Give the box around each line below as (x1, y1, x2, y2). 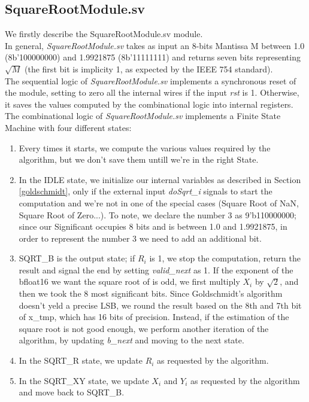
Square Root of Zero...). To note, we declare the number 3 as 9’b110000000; (19, 208, 296, 221)
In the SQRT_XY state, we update (19, 374, 149, 386)
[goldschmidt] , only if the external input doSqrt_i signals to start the (19, 185, 272, 197)
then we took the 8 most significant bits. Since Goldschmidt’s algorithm (19, 287, 283, 300)
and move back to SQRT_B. (19, 386, 125, 398)
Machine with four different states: (5, 121, 132, 133)
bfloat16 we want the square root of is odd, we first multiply (19, 275, 240, 288)
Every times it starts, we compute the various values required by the (19, 141, 271, 154)
